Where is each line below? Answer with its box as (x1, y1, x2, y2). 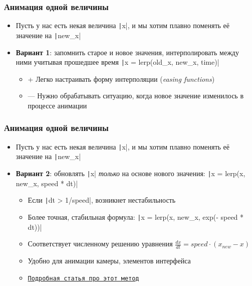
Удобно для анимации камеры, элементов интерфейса (28, 255, 191, 266)
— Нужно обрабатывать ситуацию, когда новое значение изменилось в (28, 90, 244, 101)
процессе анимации (28, 100, 87, 110)
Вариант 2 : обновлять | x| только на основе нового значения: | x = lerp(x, (16, 168, 245, 179)
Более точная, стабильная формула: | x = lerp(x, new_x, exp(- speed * (28, 212, 244, 222)
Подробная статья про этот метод (28, 274, 139, 282)
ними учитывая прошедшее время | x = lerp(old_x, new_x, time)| (16, 57, 219, 67)
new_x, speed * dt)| (16, 178, 78, 188)
